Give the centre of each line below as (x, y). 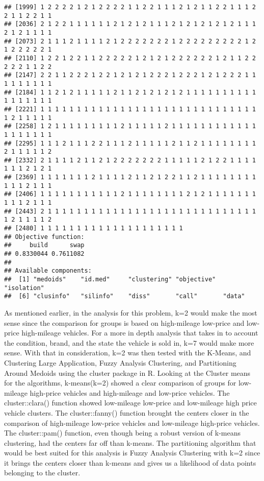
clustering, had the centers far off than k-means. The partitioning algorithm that (130, 442)
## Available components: (48, 271)
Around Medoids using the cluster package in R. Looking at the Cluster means (127, 372)
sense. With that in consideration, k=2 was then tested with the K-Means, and (128, 353)
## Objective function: (44, 237)
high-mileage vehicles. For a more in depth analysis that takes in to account (140, 333)
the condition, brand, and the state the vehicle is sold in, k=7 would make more (129, 342)
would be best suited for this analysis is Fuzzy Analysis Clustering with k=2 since (132, 453)
